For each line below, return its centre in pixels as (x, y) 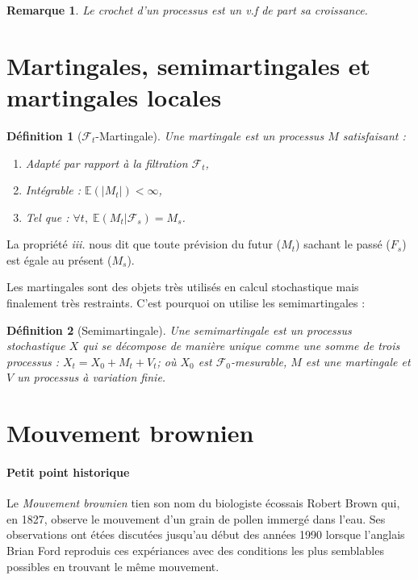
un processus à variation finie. (92, 377)
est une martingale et (358, 361)
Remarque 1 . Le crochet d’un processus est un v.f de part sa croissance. (187, 10)
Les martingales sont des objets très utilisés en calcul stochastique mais (183, 287)
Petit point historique (68, 472)
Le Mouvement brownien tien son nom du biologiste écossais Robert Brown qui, (203, 503)
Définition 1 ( (44, 135)
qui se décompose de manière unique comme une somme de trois (241, 346)
